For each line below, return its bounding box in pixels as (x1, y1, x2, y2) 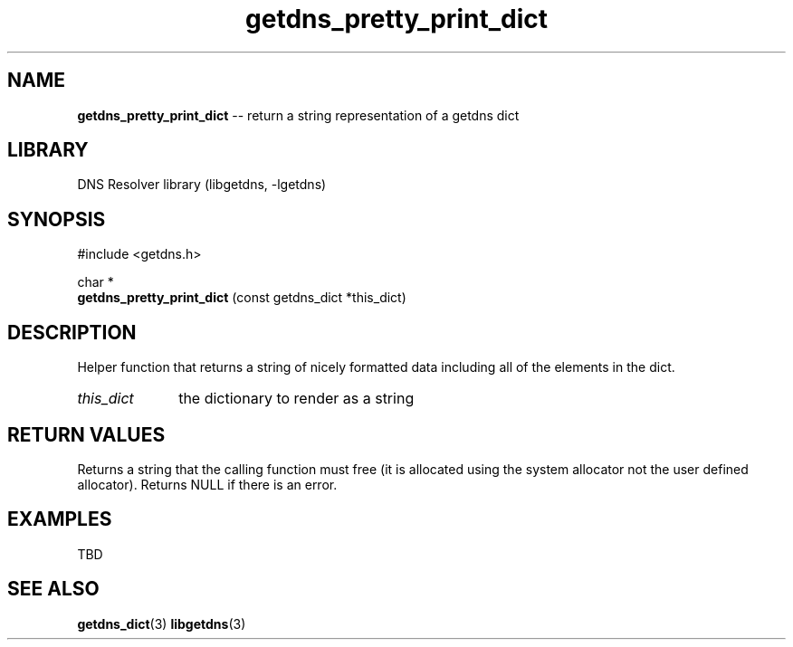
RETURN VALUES (7, 423, 166, 446)
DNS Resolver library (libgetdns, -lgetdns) (77, 176, 327, 193)
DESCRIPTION (7, 320, 137, 344)
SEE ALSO (7, 577, 100, 601)
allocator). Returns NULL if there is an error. (77, 476, 338, 492)
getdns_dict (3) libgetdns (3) (77, 615, 246, 632)
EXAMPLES (7, 508, 112, 531)
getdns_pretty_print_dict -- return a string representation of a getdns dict (77, 107, 520, 123)
